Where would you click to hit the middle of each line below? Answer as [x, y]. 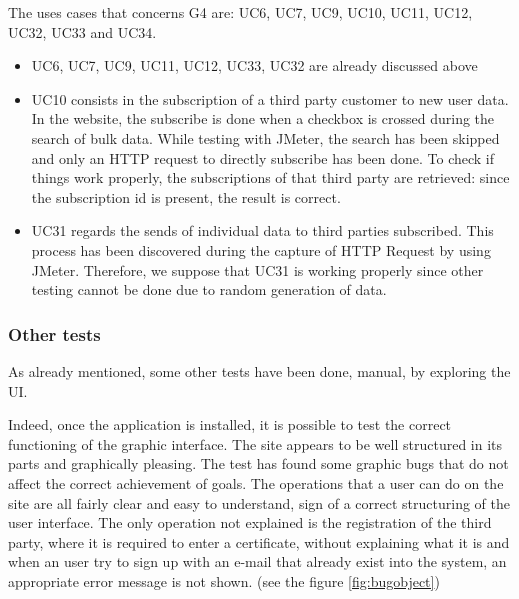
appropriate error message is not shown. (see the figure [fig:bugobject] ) [224, 580]
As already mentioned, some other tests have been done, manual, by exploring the [259, 370]
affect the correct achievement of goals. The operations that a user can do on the [256, 482]
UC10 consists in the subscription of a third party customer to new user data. [270, 98]
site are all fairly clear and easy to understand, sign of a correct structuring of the [259, 502]
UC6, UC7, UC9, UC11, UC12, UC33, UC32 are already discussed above [254, 65]
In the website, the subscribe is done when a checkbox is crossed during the [263, 118]
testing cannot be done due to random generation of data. [209, 289]
